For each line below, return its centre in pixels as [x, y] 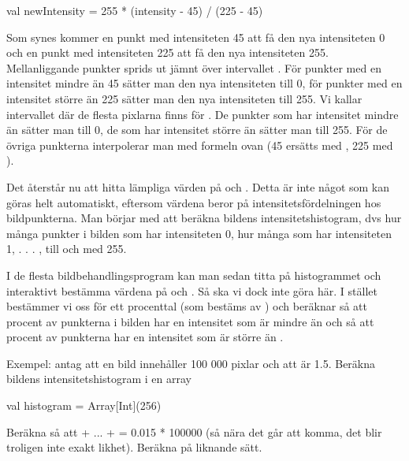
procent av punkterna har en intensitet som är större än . [145, 337]
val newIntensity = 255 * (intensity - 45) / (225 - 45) [135, 10]
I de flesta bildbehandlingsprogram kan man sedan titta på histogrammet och [194, 275]
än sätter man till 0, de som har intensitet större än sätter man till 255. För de [197, 130]
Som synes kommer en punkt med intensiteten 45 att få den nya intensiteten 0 [196, 37]
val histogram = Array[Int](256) [84, 405]
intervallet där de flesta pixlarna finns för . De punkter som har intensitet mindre [203, 114]
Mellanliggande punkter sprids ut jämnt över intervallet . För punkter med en [194, 67]
